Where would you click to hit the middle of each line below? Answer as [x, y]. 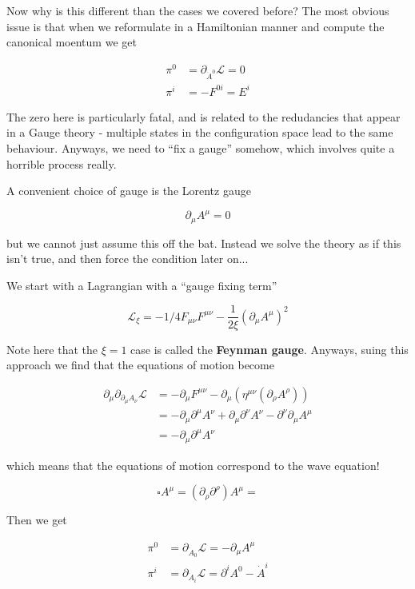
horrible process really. [62, 163]
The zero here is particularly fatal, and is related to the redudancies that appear [204, 116]
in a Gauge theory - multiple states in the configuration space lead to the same [200, 132]
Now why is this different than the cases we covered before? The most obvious [198, 10]
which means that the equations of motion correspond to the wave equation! [193, 465]
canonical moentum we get [72, 42]
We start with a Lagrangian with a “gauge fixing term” [142, 285]
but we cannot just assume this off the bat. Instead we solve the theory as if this [204, 243]
